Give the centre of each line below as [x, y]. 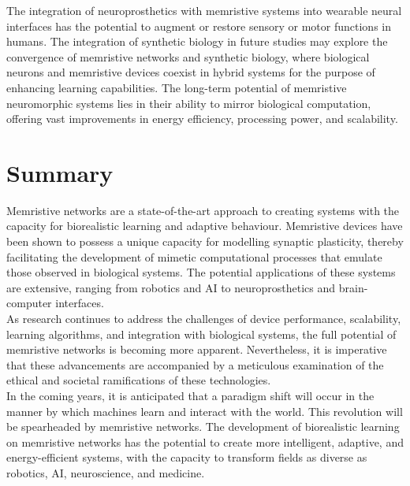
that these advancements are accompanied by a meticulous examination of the [195, 364]
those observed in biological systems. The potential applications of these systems [201, 272]
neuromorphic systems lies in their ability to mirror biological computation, [189, 103]
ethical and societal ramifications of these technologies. [139, 380]
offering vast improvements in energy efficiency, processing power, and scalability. [202, 119]
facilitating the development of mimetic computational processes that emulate [194, 256]
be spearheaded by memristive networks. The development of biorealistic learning [203, 427]
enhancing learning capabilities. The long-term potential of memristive [177, 87]
